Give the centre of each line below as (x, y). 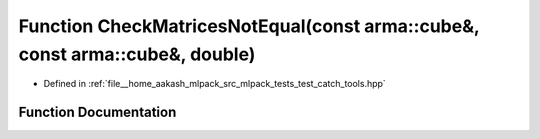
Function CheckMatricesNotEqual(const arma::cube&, (249, 26)
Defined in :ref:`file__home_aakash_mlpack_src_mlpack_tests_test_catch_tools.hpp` (215, 84)
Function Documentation (97, 112)
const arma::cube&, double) (137, 54)
